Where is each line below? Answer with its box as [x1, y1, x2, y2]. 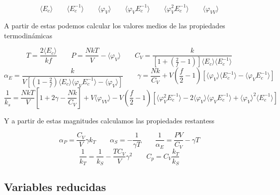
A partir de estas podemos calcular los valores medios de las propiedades [4, 20, 225, 31]
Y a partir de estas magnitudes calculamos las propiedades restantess [4, 115, 215, 125]
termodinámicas [4, 30, 52, 40]
